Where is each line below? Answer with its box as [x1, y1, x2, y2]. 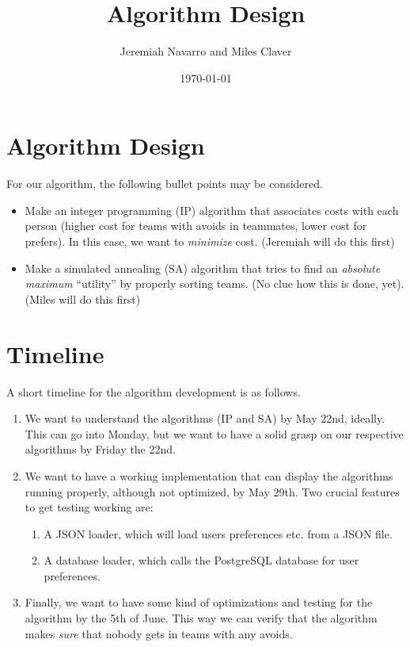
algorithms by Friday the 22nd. [25, 441, 176, 457]
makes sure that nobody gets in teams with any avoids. [25, 625, 293, 641]
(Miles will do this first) [25, 290, 141, 307]
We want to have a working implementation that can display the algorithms [25, 467, 393, 484]
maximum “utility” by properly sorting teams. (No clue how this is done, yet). [25, 275, 404, 292]
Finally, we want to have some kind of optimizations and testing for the [25, 594, 373, 611]
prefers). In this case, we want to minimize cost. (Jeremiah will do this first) [25, 233, 395, 250]
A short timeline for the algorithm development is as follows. [6, 383, 301, 400]
